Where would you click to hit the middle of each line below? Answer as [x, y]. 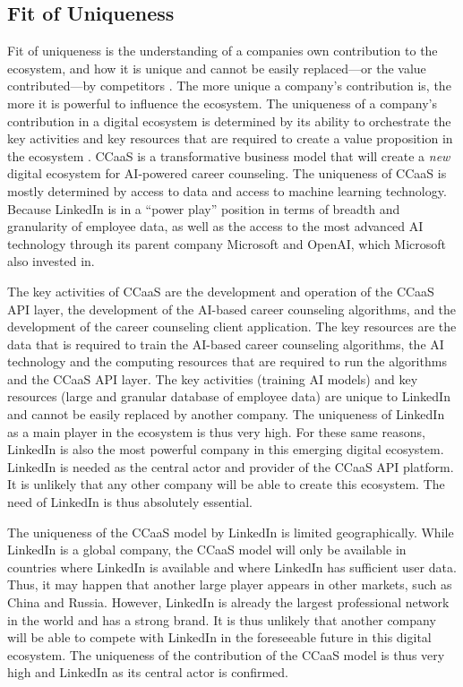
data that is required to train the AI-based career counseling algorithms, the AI [226, 343]
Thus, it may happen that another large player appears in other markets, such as [230, 584]
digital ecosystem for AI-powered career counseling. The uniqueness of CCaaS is [227, 173]
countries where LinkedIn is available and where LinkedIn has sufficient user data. [232, 567]
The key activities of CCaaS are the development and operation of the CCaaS [221, 291]
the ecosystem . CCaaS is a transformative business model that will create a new [229, 155]
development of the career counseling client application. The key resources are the [232, 326]
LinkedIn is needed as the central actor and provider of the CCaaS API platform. [231, 466]
